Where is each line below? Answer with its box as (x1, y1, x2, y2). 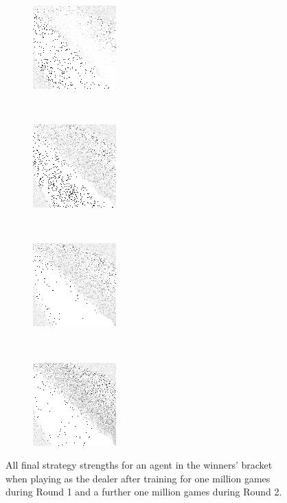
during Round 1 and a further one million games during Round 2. (5, 484, 282, 499)
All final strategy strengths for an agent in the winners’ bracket (5, 458, 273, 472)
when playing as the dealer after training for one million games (5, 471, 271, 485)
